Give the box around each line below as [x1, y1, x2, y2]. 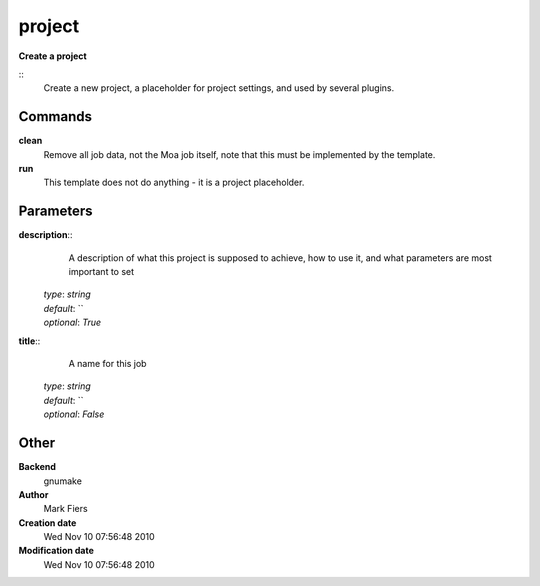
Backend [18, 461, 57, 473]
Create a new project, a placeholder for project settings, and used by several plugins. [43, 82, 395, 94]
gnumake [43, 475, 82, 487]
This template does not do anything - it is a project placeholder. [43, 176, 305, 189]
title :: [18, 335, 41, 347]
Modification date [18, 545, 95, 557]
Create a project [18, 50, 87, 62]
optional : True [43, 316, 102, 329]
